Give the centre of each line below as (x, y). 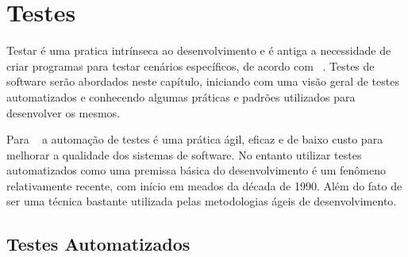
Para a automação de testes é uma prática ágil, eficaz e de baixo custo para (195, 139)
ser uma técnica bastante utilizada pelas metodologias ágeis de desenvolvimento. (202, 201)
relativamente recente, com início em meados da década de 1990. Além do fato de (204, 185)
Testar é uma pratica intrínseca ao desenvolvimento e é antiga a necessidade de (199, 50)
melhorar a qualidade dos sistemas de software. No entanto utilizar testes (184, 154)
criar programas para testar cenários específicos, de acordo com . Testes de (191, 65)
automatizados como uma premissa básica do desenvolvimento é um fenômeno (196, 170)
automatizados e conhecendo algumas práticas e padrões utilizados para (181, 96)
